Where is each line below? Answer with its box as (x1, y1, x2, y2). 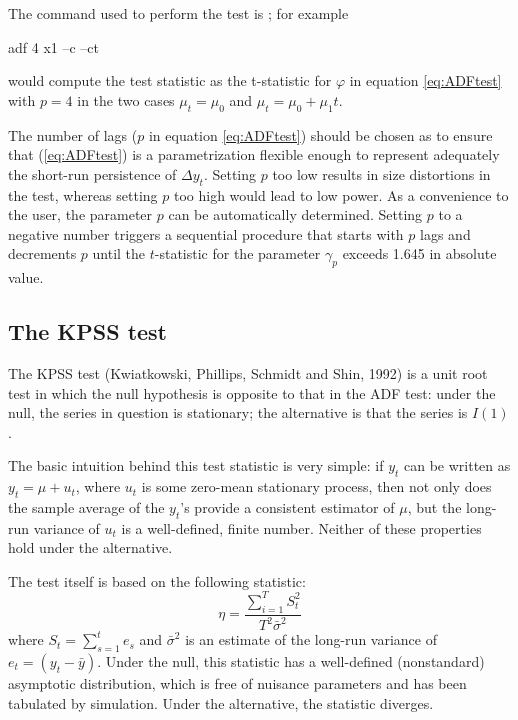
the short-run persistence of (8, 163, 177, 184)
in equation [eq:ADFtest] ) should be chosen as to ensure (148, 124, 493, 145)
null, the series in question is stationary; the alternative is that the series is (8, 402, 468, 423)
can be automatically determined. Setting (168, 204, 423, 225)
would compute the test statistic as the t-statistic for (8, 70, 332, 91)
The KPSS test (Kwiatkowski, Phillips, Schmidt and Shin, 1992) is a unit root (8, 362, 488, 383)
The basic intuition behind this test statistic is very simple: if (8, 455, 384, 476)
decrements (8, 243, 77, 264)
